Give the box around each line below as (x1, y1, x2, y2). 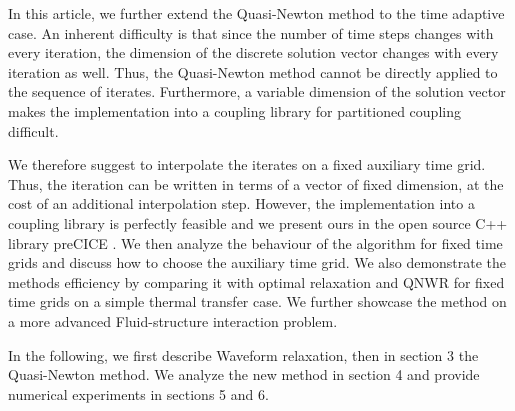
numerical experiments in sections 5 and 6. (8, 383, 269, 404)
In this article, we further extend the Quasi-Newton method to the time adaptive (8, 3, 505, 23)
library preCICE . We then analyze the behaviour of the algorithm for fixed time (8, 232, 503, 253)
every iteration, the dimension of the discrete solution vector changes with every (8, 42, 499, 63)
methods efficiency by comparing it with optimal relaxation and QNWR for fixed (8, 271, 505, 292)
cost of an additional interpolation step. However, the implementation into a (8, 193, 475, 214)
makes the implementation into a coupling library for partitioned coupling (8, 100, 461, 121)
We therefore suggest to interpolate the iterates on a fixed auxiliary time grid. (8, 154, 486, 175)
